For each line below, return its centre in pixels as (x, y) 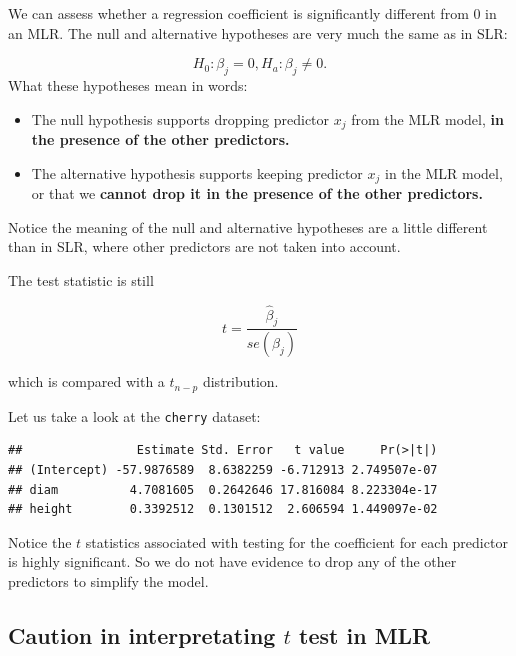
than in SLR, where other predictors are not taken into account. (204, 246)
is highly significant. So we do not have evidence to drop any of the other (232, 561)
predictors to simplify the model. (108, 581)
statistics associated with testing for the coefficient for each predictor (296, 541)
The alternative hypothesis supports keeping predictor (197, 172)
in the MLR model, (444, 172)
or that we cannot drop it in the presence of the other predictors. (257, 193)
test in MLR (365, 635)
